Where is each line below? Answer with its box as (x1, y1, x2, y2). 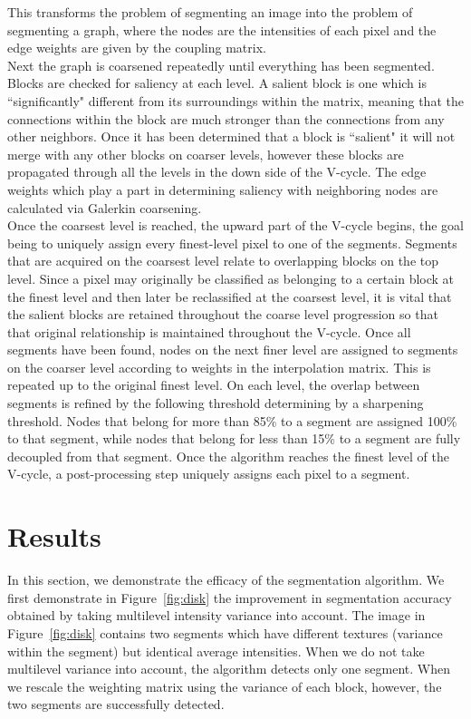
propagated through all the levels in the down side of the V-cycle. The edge (7, 162, 427, 181)
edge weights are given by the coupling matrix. (7, 38, 266, 57)
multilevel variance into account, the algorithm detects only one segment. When (7, 659, 451, 678)
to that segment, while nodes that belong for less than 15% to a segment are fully (7, 429, 461, 448)
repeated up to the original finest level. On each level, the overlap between (7, 375, 420, 394)
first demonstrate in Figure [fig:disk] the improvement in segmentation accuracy (7, 588, 452, 607)
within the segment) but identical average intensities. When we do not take (7, 641, 425, 660)
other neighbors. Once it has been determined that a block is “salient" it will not (7, 127, 456, 146)
